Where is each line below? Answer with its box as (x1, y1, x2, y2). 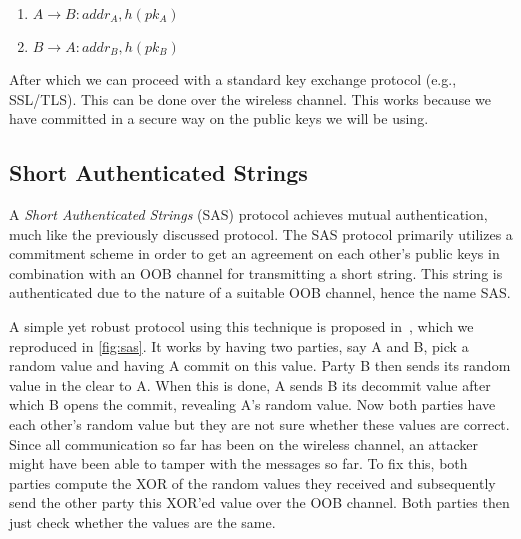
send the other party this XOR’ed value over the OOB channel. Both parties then (9, 492, 510, 513)
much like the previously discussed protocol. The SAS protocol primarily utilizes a (9, 223, 513, 244)
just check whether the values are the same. (9, 511, 276, 532)
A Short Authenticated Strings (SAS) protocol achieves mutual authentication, (9, 203, 488, 224)
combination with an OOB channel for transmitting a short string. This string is (9, 262, 503, 283)
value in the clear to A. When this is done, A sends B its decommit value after (9, 374, 491, 395)
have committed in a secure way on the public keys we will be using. (9, 108, 429, 129)
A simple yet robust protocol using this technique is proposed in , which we (9, 315, 474, 336)
